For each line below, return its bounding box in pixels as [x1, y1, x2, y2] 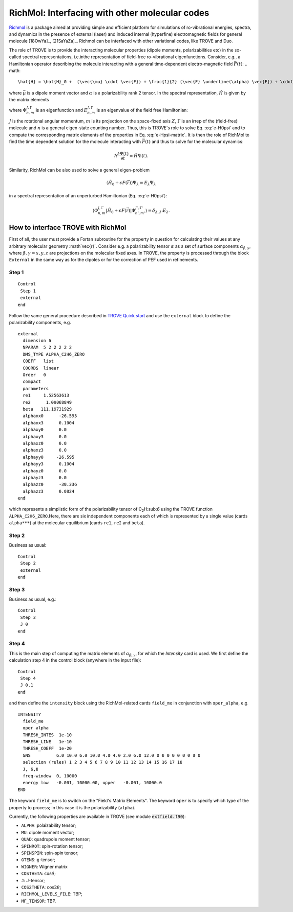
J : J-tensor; [21, 877, 45, 883]
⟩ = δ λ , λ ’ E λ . [145, 208, 170, 214]
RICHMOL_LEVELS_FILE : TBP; [21, 891, 83, 897]
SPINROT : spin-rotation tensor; [21, 843, 83, 849]
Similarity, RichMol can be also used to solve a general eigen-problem [9, 167, 150, 173]
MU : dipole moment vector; [21, 829, 75, 835]
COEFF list [22, 358, 54, 364]
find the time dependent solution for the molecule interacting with [9, 139, 141, 144]
